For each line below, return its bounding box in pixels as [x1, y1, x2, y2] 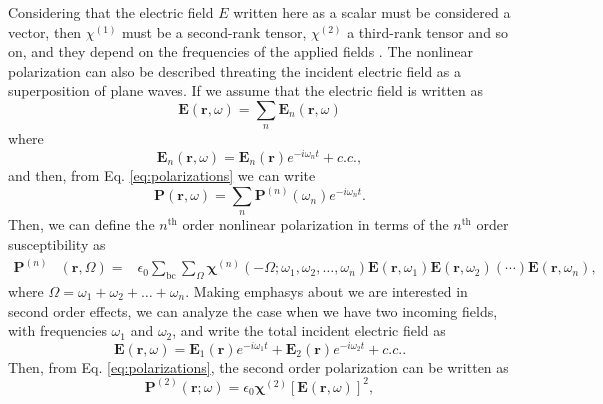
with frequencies [8, 320, 107, 341]
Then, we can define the [8, 214, 155, 235]
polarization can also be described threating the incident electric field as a [8, 60, 462, 81]
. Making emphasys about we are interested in [185, 280, 468, 301]
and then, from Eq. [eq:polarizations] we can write [8, 165, 316, 186]
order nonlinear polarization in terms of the [182, 214, 449, 235]
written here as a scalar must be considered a [233, 2, 511, 22]
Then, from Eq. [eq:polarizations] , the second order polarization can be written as [8, 356, 509, 377]
